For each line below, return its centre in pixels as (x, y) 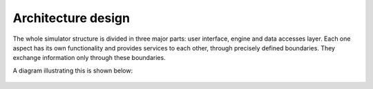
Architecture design (71, 18)
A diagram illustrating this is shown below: (73, 70)
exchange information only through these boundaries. (89, 58)
